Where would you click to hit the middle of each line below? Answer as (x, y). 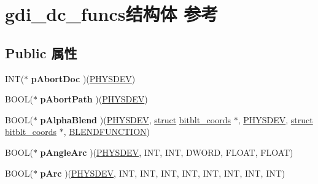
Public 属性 (41, 52)
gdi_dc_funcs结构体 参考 (112, 14)
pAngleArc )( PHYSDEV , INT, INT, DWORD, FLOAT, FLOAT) (167, 152)
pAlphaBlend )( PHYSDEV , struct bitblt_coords (135, 119)
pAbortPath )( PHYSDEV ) (94, 99)
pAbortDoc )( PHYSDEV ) (83, 78)
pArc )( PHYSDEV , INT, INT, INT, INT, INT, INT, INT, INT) (163, 173)
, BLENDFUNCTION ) (107, 132)
